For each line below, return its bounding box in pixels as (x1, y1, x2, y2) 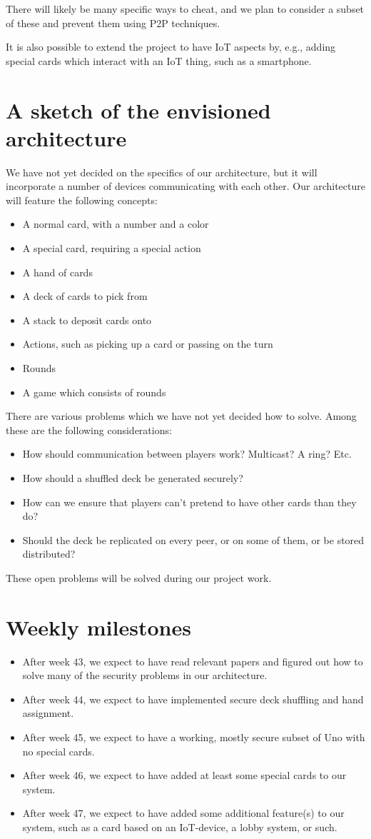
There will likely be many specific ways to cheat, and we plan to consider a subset (6, 1, 365, 16)
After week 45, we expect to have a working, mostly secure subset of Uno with (22, 730, 365, 745)
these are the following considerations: (6, 422, 172, 437)
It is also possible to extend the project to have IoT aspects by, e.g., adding (6, 39, 336, 54)
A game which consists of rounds (22, 384, 166, 399)
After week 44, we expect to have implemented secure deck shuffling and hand (22, 691, 364, 706)
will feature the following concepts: (6, 192, 158, 207)
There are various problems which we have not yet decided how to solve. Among (6, 408, 357, 423)
